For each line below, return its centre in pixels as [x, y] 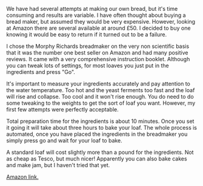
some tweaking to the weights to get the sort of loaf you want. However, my [101, 103]
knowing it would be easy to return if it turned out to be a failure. [87, 35]
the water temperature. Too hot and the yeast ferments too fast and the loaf [101, 90]
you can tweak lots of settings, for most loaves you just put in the [88, 65]
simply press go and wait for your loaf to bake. [64, 141]
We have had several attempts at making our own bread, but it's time [92, 9]
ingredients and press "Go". [41, 72]
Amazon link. [22, 177]
